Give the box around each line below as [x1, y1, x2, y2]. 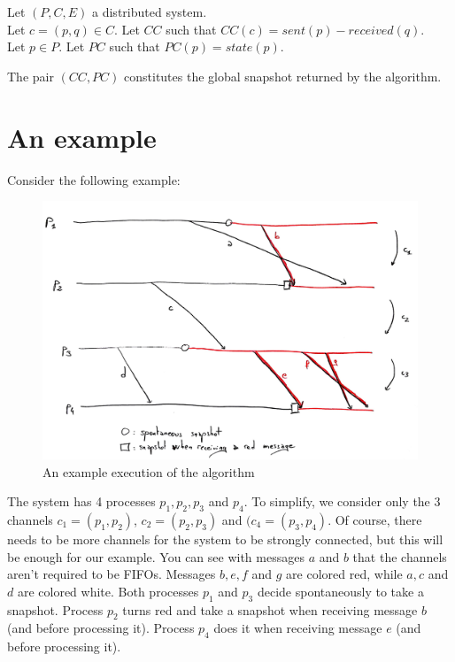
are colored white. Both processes [17, 581, 199, 600]
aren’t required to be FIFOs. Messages [7, 565, 216, 583]
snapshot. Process [7, 600, 104, 619]
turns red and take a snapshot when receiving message [122, 600, 418, 619]
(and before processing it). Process [7, 619, 195, 637]
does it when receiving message [213, 619, 382, 637]
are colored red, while [286, 565, 403, 583]
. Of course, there [328, 510, 422, 528]
